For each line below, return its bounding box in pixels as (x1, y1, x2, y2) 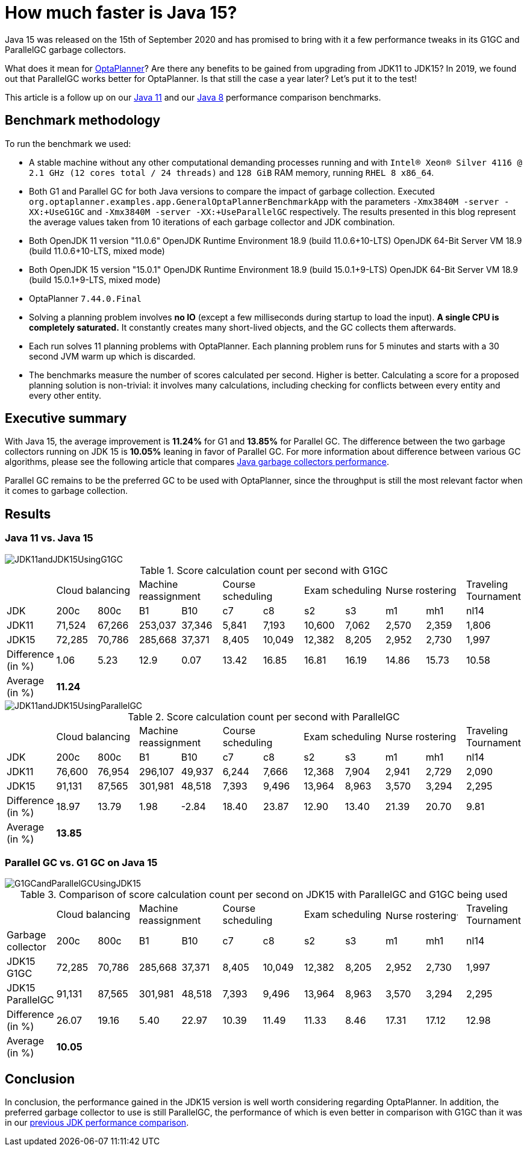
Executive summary (5, 411, 127, 426)
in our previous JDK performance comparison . (5, 1117, 189, 1128)
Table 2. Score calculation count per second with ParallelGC (128, 710, 400, 723)
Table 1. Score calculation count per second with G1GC (140, 564, 388, 576)
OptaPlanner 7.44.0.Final (29, 293, 142, 304)
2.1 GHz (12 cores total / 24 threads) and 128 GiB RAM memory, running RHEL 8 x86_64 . (29, 167, 434, 178)
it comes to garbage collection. (5, 485, 128, 496)
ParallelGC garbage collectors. (5, 44, 126, 55)
